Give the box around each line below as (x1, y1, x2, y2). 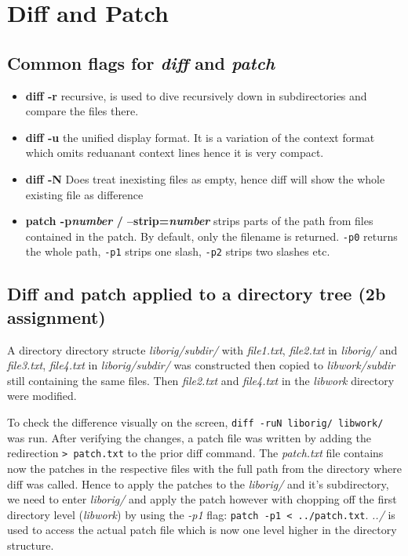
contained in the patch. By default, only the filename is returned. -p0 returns (25, 227, 398, 244)
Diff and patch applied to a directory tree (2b (7, 282, 386, 306)
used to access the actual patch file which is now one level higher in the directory (7, 521, 397, 538)
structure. (7, 536, 54, 553)
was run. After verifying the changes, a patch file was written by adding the (7, 429, 371, 445)
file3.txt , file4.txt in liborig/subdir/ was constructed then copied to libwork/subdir (7, 357, 395, 373)
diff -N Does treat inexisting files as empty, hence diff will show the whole (25, 170, 385, 187)
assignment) (7, 304, 106, 329)
